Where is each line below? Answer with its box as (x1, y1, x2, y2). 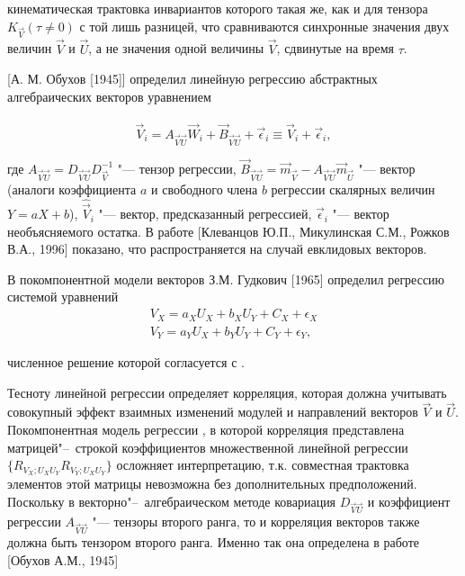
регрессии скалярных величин (271, 180, 435, 199)
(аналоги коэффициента (7, 180, 137, 199)
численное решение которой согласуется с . (7, 353, 245, 372)
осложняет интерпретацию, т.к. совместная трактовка (116, 455, 409, 474)
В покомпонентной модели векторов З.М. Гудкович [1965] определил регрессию (7, 269, 445, 288)
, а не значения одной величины (88, 39, 264, 58)
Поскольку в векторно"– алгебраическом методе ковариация (7, 491, 336, 510)
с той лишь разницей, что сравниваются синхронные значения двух (79, 16, 450, 35)
